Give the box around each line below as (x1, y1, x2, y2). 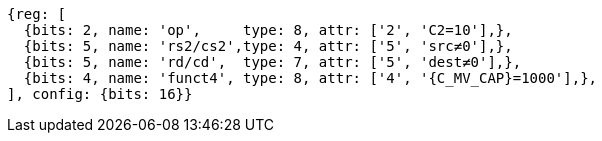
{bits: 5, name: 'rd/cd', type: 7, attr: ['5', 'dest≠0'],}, (23, 54, 522, 70)
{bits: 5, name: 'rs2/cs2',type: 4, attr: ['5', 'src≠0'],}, (23, 38, 513, 54)
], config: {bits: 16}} (7, 86, 193, 102)
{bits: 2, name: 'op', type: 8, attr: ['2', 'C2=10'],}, (23, 22, 513, 38)
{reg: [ (7, 6, 67, 22)
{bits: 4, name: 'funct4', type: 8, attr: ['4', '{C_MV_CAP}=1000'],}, (23, 70, 598, 86)
